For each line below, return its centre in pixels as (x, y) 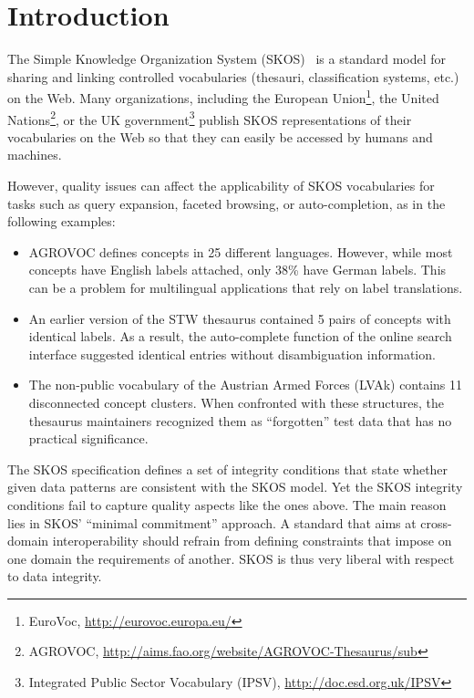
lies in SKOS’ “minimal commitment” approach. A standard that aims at (212, 522)
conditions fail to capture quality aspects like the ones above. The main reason (227, 504)
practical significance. (88, 438)
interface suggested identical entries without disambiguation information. (232, 354)
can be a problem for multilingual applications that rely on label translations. (246, 287)
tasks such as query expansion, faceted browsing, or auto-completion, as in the (227, 203)
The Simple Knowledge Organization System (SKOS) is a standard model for (227, 59)
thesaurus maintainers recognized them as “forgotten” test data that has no (240, 420)
